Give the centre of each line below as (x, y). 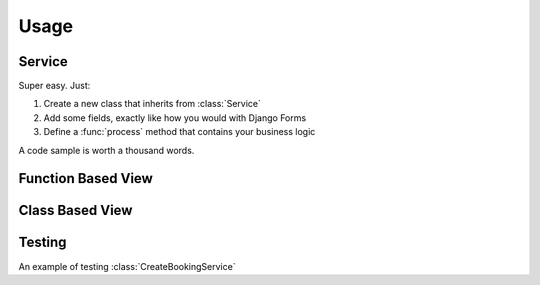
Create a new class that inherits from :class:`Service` (152, 104)
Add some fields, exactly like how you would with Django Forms (175, 117)
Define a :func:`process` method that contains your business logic (179, 132)
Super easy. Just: (54, 86)
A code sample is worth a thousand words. (106, 150)
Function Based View (86, 178)
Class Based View (75, 210)
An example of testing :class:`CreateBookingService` (127, 266)
